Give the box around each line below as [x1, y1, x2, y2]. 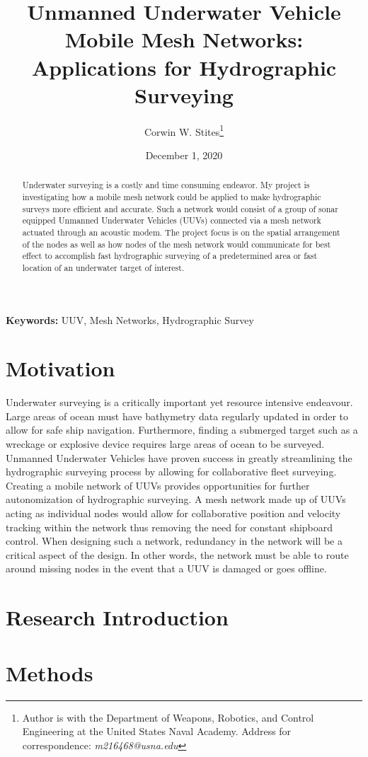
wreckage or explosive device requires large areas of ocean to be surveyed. [6, 437, 325, 451]
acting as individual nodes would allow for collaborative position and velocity [6, 506, 341, 521]
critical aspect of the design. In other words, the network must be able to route [6, 547, 349, 562]
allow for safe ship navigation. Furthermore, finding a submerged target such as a [6, 422, 358, 437]
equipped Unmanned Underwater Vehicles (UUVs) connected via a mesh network [22, 214, 321, 226]
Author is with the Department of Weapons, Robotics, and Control [22, 710, 314, 724]
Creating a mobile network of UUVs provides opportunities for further [6, 478, 310, 492]
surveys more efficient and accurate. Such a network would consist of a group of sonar [22, 202, 338, 214]
